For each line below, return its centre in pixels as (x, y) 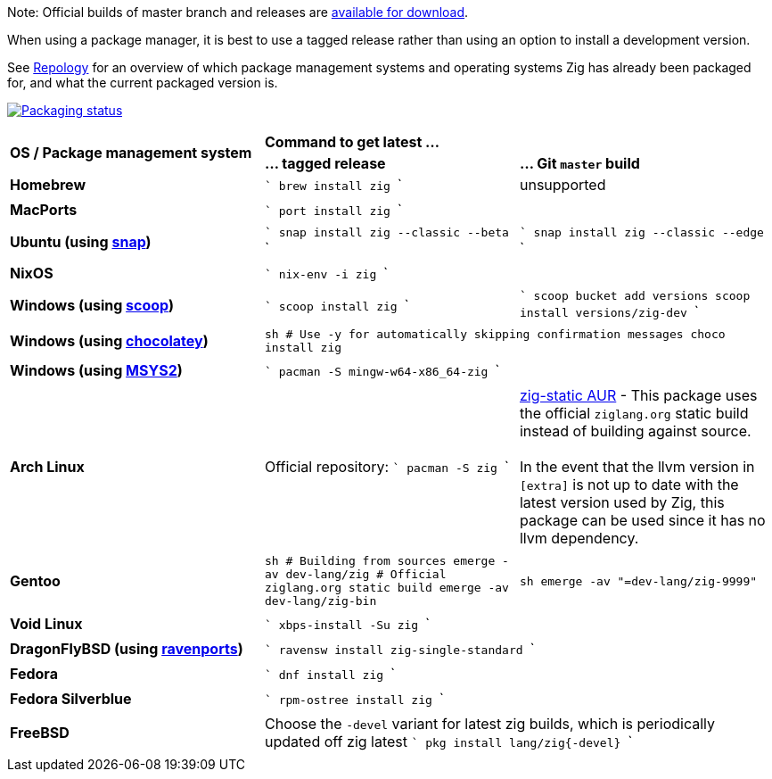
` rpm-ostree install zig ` (354, 699)
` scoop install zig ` (337, 305)
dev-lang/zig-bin (320, 601)
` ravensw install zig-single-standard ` (399, 649)
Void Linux (46, 624)
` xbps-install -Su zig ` (347, 624)
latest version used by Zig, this (622, 502)
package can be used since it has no (642, 520)
